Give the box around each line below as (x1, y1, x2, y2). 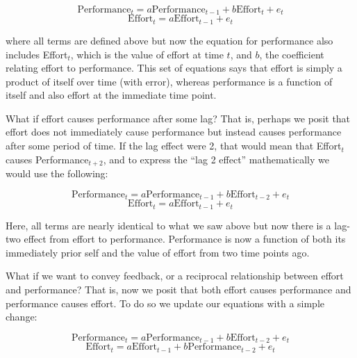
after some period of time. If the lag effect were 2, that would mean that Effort (6, 138, 342, 153)
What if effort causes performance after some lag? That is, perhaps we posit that (6, 111, 351, 125)
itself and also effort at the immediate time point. (6, 88, 217, 102)
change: (6, 309, 38, 324)
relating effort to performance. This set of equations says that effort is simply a (6, 60, 342, 75)
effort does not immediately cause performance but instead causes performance (6, 124, 342, 139)
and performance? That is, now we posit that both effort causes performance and (6, 282, 351, 296)
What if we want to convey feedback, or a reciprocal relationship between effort (6, 268, 344, 283)
